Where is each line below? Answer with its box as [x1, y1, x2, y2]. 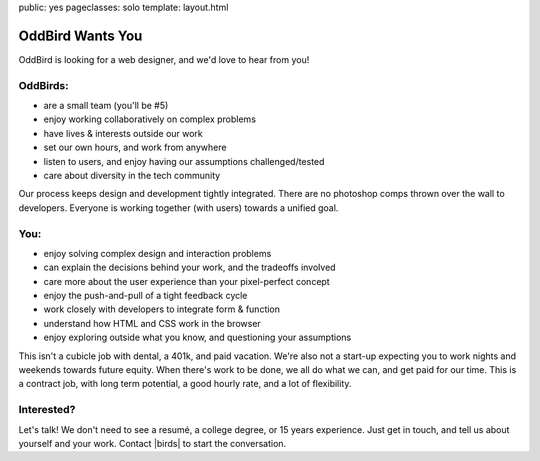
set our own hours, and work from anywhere [43, 141, 227, 154]
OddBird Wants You [18, 27, 143, 44]
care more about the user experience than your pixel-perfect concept [43, 275, 330, 287]
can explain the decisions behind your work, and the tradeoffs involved [43, 261, 336, 274]
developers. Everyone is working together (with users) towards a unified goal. [18, 201, 339, 214]
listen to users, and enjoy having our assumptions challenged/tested [43, 155, 325, 167]
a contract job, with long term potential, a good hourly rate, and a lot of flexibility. [18, 378, 352, 390]
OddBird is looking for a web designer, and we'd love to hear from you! [18, 53, 310, 65]
